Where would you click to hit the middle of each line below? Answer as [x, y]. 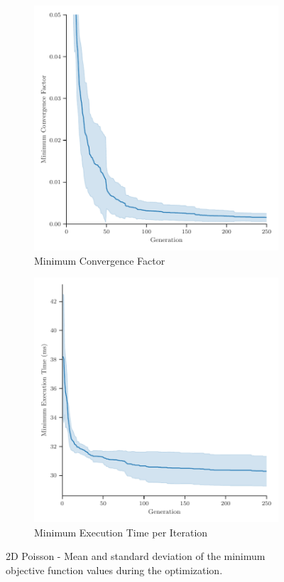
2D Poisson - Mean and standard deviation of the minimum [136, 556]
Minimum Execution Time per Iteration [121, 532]
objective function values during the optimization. [114, 570]
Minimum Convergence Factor [100, 260]
